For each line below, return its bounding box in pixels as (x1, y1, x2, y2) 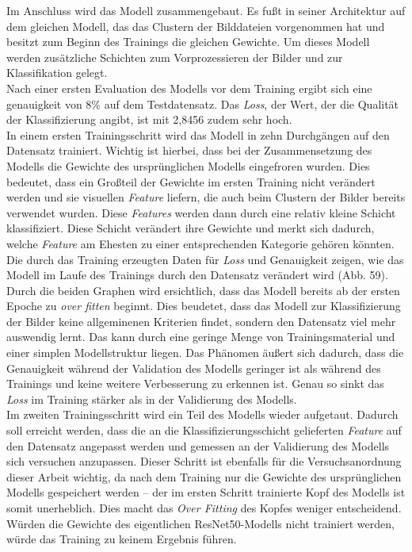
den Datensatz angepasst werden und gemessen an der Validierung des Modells (6, 437, 390, 454)
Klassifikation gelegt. (6, 64, 108, 81)
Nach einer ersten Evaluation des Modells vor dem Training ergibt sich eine (6, 79, 372, 96)
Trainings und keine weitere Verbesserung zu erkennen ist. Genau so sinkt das (6, 375, 384, 392)
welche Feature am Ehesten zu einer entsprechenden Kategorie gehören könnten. (6, 235, 395, 251)
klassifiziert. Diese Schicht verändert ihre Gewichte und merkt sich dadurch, (6, 220, 375, 236)
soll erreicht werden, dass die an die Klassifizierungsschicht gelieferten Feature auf (6, 422, 402, 439)
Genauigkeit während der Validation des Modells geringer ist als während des (6, 359, 381, 376)
